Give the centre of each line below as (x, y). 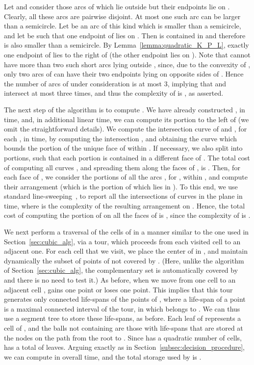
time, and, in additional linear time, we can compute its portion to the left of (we (127, 119)
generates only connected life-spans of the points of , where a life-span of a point (125, 299)
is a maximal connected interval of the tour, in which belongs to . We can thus (122, 308)
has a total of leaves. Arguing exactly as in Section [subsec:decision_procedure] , (124, 347)
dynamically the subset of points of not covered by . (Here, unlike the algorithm (124, 260)
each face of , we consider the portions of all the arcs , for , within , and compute (126, 177)
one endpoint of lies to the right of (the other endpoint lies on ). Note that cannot (127, 54)
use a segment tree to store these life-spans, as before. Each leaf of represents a (123, 318)
